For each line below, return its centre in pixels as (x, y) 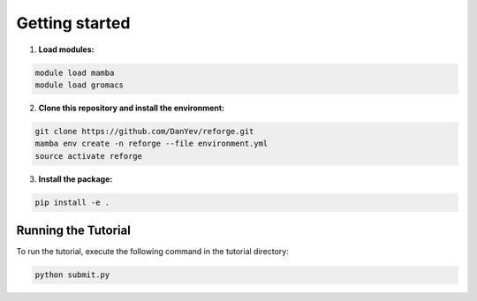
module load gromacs (79, 85)
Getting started (73, 23)
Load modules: (66, 49)
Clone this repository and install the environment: (132, 108)
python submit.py (72, 275)
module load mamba (75, 72)
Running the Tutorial (74, 231)
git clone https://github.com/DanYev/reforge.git (144, 131)
